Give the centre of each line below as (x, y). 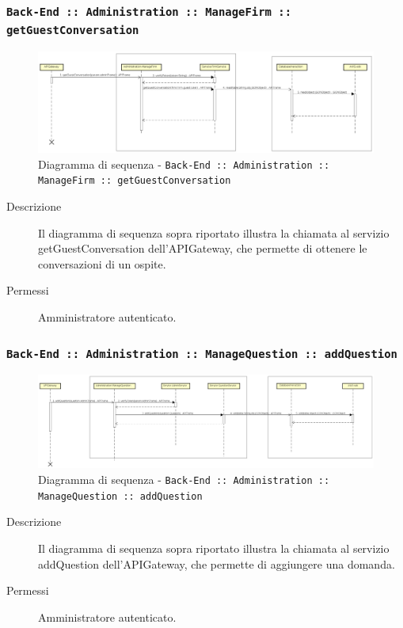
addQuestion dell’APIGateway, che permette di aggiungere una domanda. (217, 563)
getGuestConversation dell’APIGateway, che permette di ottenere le (203, 248)
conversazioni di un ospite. (102, 263)
